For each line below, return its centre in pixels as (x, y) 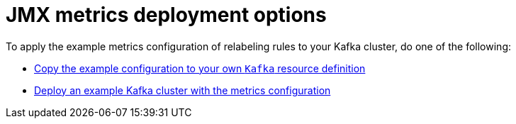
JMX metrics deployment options (166, 15)
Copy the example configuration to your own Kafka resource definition (200, 68)
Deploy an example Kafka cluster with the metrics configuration (183, 90)
